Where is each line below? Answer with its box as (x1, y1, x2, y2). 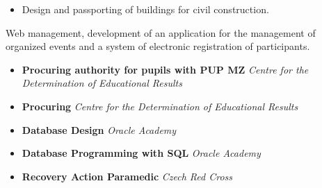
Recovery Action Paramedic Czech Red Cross (22, 169, 233, 183)
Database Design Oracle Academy (22, 122, 177, 137)
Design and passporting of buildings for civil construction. (22, 2, 269, 16)
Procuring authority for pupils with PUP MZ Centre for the (22, 62, 309, 76)
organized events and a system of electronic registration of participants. (6, 39, 310, 53)
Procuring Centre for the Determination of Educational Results (22, 99, 298, 113)
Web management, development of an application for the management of (6, 25, 316, 40)
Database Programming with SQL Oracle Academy (22, 146, 261, 160)
